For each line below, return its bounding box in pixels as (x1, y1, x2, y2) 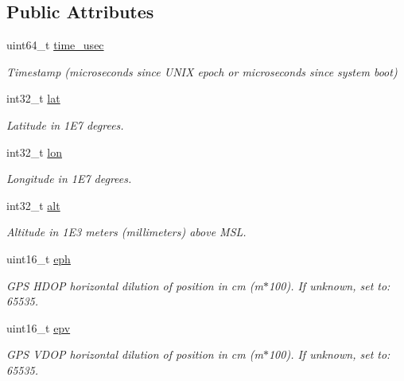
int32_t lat (6, 90, 60, 107)
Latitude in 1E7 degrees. (6, 116, 124, 133)
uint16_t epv (6, 319, 71, 336)
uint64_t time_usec (6, 37, 104, 53)
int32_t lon (6, 143, 63, 160)
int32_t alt (6, 196, 60, 213)
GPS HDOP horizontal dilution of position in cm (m (6, 277, 263, 294)
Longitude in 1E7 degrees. (6, 170, 132, 187)
